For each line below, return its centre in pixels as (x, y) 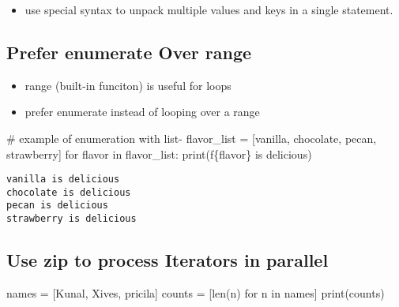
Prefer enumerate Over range (129, 52)
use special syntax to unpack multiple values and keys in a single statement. (209, 9)
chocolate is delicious (69, 192)
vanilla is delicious (63, 180)
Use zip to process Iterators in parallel (168, 260)
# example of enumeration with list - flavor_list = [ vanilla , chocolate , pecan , (192, 138)
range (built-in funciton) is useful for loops (128, 85)
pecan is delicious (57, 206)
